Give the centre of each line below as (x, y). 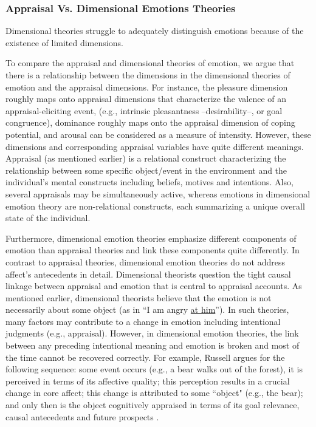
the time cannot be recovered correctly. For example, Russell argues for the (145, 357)
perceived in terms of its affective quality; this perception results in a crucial (148, 381)
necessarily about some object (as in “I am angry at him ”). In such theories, (147, 309)
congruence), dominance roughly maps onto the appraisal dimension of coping (150, 122)
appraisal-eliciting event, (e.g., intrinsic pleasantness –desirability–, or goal (144, 110)
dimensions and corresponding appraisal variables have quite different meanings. (155, 146)
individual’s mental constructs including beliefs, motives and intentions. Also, (149, 182)
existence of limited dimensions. (64, 42)
